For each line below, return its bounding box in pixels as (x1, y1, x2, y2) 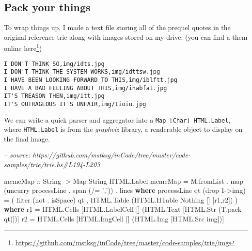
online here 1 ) (4, 42, 42, 53)
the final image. (4, 133, 50, 143)
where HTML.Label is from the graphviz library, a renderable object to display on (4, 124, 243, 134)
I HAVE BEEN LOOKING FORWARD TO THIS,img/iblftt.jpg (4, 76, 177, 83)
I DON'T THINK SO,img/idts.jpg (4, 60, 105, 67)
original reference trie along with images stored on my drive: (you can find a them (4, 31, 248, 42)
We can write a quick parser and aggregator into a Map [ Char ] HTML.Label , (4, 114, 231, 125)
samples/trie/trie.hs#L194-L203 (4, 159, 100, 170)
